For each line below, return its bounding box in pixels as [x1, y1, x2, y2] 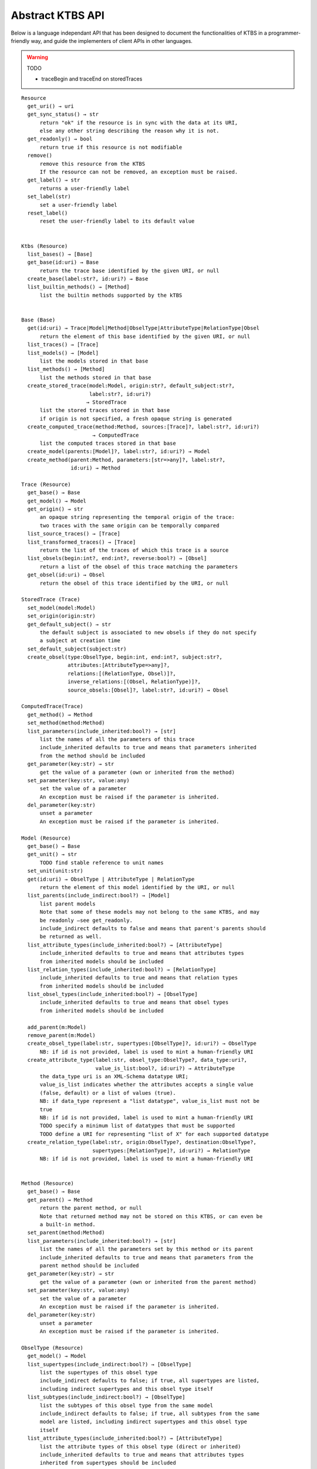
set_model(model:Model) [27, 604, 96, 611]
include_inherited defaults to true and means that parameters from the [39, 1254, 254, 1260]
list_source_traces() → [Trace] [27, 531, 120, 537]
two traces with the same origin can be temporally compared [39, 522, 220, 529]
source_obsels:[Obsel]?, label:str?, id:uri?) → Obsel [68, 686, 229, 693]
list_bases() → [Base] [27, 250, 93, 257]
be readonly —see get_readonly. [39, 917, 133, 924]
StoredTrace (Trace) [21, 596, 80, 603]
